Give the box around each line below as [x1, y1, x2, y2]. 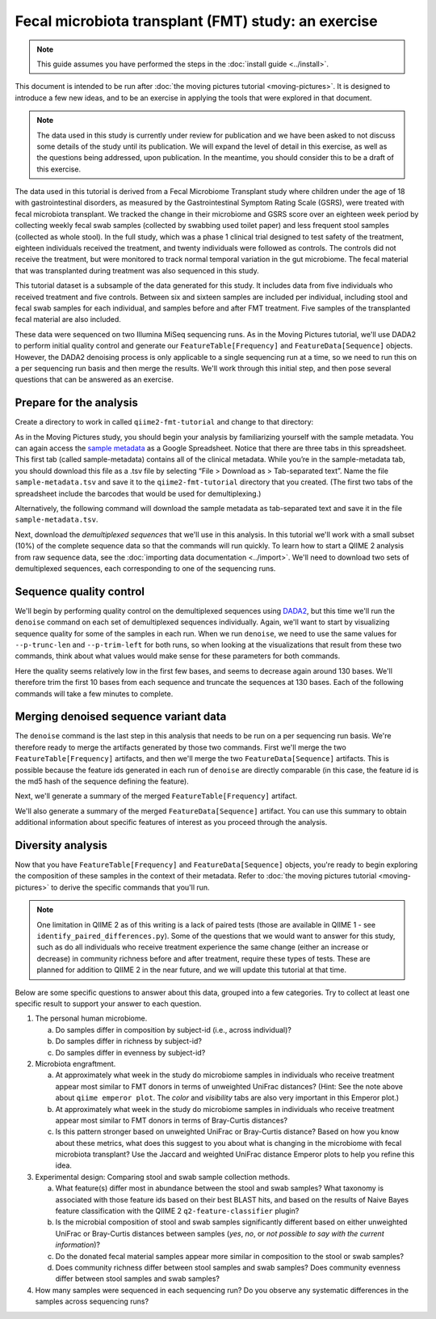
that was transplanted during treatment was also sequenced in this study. [15, 265, 259, 275]
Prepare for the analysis [15, 396, 139, 410]
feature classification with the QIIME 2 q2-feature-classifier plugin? [55, 1206, 300, 1216]
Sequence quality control [15, 585, 145, 598]
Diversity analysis [15, 839, 108, 852]
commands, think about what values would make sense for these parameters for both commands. [15, 651, 341, 661]
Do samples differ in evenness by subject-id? [55, 1047, 206, 1057]
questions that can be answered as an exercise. [15, 374, 174, 384]
